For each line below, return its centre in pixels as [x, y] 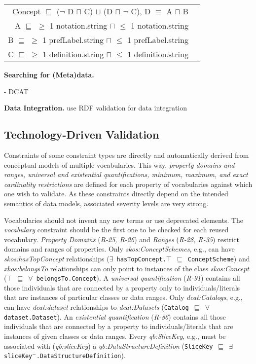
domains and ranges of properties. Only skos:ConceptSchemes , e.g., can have [119, 249]
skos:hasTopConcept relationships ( [57, 258]
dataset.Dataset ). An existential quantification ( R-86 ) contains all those [115, 316]
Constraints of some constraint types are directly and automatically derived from [127, 155]
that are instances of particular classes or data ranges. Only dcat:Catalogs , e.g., [123, 297]
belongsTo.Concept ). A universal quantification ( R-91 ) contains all [138, 278]
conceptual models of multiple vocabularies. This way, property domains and [119, 164]
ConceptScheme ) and [219, 258]
